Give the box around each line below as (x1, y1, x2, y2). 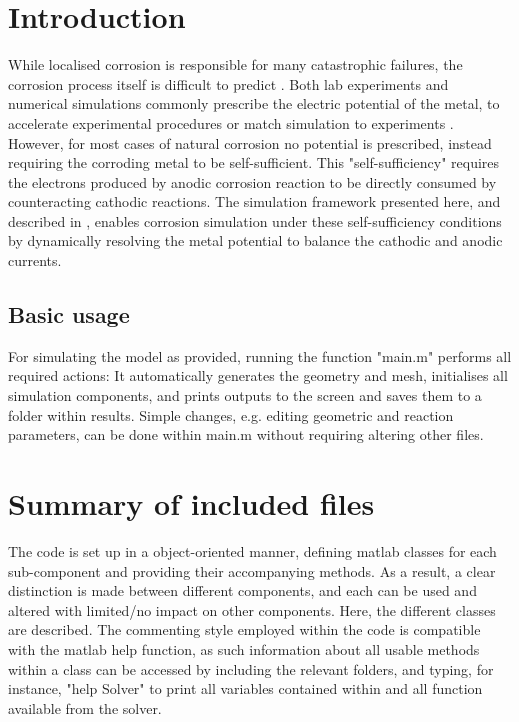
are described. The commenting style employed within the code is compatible (8, 619, 481, 640)
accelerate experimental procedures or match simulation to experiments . (8, 112, 454, 133)
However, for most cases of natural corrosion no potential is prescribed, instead (8, 132, 492, 153)
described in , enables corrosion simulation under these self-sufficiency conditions (8, 210, 502, 231)
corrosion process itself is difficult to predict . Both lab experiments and (8, 73, 449, 94)
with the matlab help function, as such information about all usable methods (8, 638, 480, 659)
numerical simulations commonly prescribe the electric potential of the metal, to (8, 93, 500, 114)
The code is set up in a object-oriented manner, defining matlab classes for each (8, 540, 497, 561)
